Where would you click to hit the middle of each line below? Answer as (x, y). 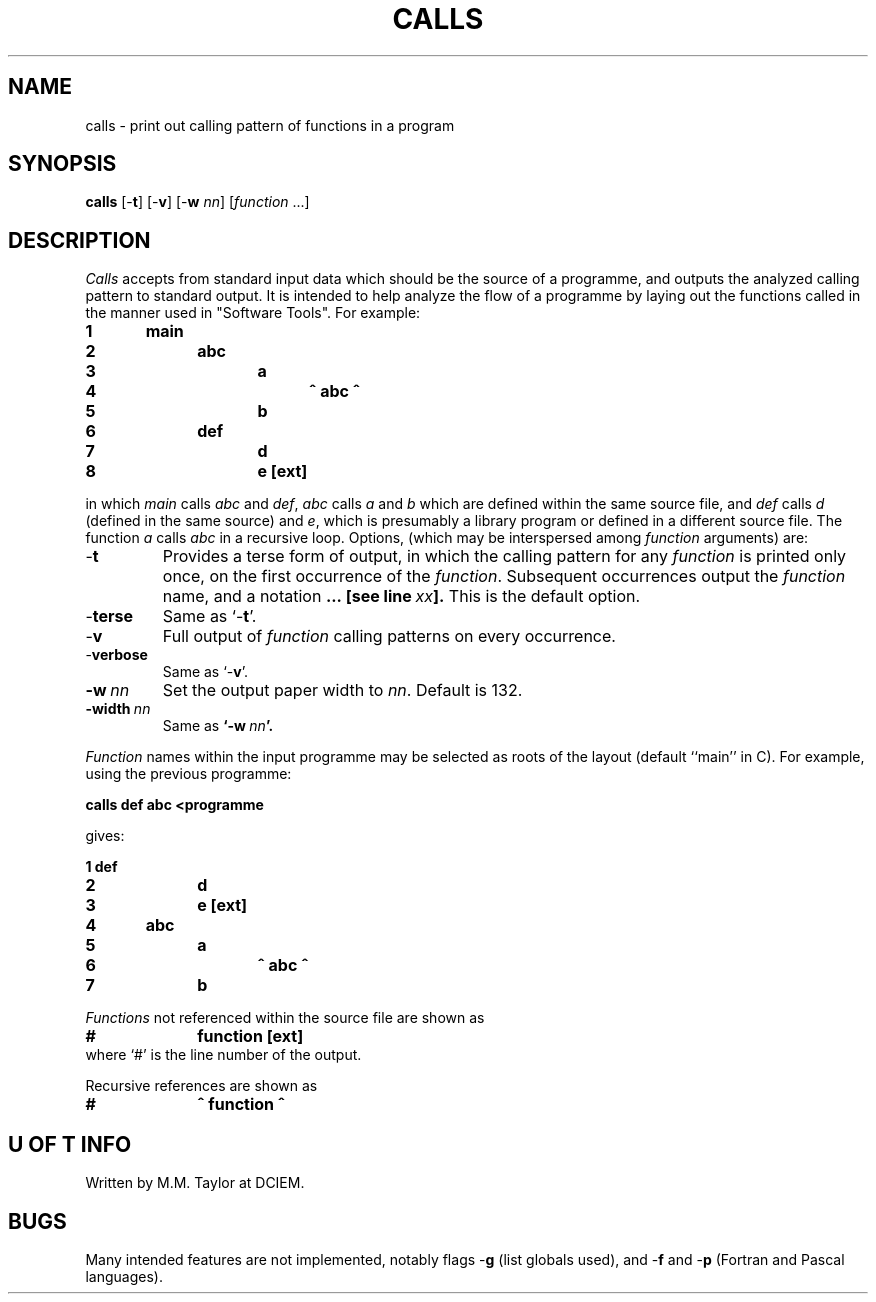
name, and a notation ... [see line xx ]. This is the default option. (401, 596)
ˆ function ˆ (241, 1104)
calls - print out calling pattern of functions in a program (270, 125)
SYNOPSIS (62, 164)
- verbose (116, 655)
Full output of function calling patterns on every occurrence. (389, 636)
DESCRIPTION (79, 240)
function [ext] (250, 1036)
